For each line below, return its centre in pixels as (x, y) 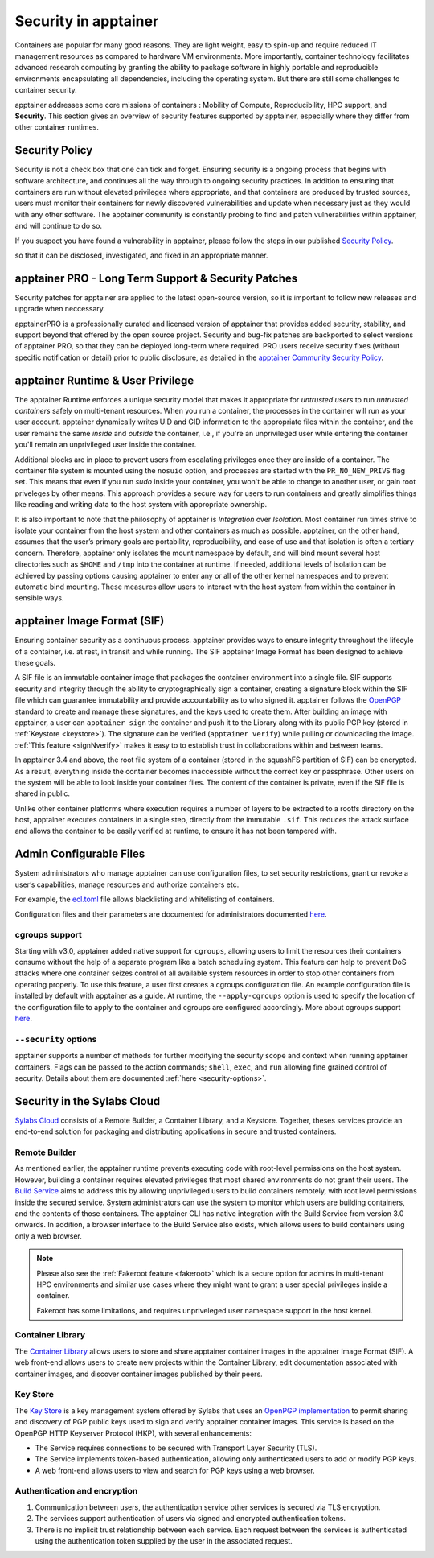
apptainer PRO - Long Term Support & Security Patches (156, 278)
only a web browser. (48, 1236)
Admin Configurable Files (80, 854)
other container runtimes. (57, 127)
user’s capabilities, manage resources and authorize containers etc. (127, 884)
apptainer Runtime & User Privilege (104, 380)
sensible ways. (39, 598)
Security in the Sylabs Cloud (88, 1101)
